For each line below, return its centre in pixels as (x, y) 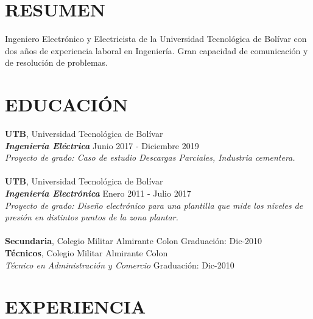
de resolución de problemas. (57, 62)
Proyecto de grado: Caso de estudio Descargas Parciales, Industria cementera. (150, 157)
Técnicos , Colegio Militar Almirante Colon (86, 252)
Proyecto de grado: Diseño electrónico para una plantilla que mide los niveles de (154, 205)
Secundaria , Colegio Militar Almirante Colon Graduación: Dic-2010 (134, 241)
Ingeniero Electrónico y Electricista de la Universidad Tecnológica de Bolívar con (156, 39)
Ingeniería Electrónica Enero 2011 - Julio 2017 (98, 193)
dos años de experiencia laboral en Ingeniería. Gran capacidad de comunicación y (156, 50)
